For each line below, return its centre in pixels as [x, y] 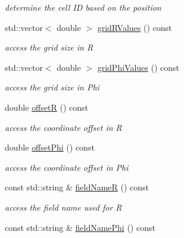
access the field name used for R [63, 207]
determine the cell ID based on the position [83, 7]
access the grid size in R [49, 47]
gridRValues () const [135, 27]
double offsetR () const [46, 107]
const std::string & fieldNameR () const [77, 187]
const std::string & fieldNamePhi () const [80, 227]
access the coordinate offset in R [63, 127]
